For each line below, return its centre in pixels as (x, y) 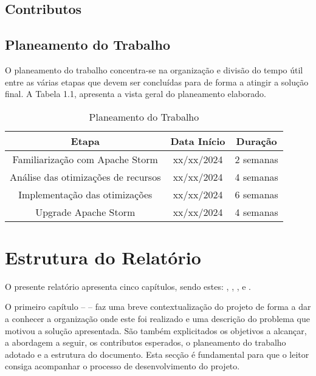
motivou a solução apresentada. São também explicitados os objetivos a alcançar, (156, 330)
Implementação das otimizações (85, 194)
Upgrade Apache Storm (85, 212)
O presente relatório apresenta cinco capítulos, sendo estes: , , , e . (128, 286)
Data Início (198, 141)
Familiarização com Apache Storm (85, 159)
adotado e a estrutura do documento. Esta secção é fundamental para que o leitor (157, 354)
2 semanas (256, 159)
